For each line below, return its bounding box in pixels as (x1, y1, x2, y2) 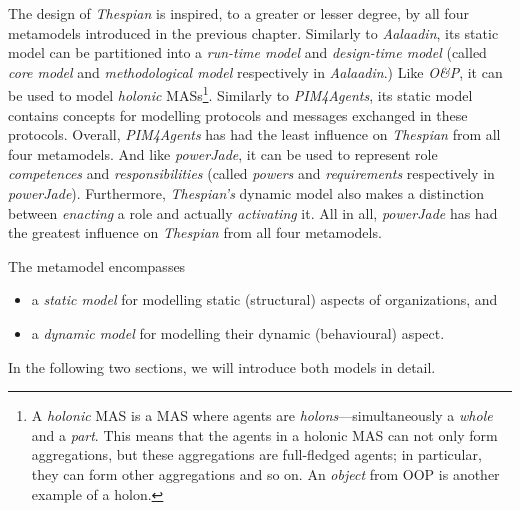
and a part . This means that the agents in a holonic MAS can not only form (31, 424, 498, 445)
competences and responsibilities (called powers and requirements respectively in (8, 163, 495, 184)
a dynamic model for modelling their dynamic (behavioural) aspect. (31, 322, 445, 343)
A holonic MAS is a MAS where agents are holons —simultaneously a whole (31, 405, 493, 426)
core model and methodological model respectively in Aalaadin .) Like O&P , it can (8, 61, 503, 82)
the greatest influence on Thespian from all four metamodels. (8, 222, 382, 243)
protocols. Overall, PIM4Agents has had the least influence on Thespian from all (8, 124, 501, 145)
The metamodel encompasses (8, 255, 186, 276)
